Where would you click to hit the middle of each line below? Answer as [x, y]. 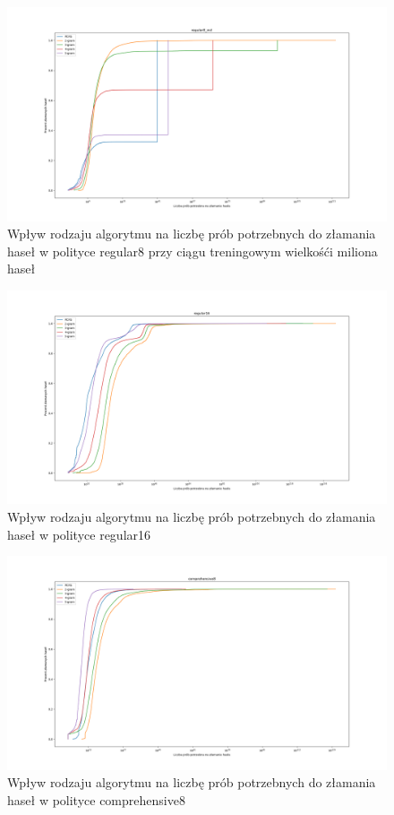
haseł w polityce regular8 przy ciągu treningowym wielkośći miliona [193, 251]
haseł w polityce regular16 [79, 534]
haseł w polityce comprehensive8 [96, 799]
